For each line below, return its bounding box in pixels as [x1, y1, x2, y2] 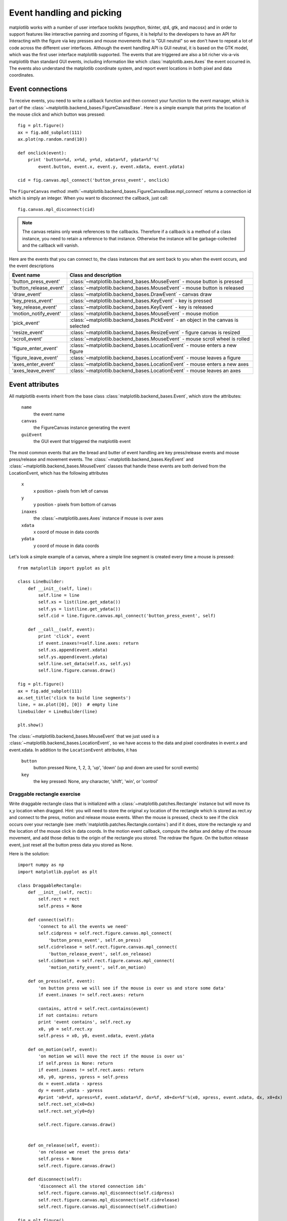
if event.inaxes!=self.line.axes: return [38, 640, 139, 646]
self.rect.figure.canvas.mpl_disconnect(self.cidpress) [38, 1190, 175, 1196]
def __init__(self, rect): [27, 889, 93, 895]
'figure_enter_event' [12, 345, 58, 352]
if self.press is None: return [38, 1060, 113, 1066]
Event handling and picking [9, 7, 122, 18]
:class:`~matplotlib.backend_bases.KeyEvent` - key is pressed [69, 297, 212, 304]
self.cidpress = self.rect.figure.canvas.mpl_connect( [38, 930, 172, 936]
